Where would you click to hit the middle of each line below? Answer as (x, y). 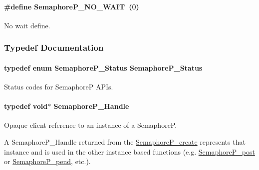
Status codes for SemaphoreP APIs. (59, 87)
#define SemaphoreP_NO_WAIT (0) (72, 6)
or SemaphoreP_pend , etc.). (47, 161)
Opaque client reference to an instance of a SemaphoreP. (91, 125)
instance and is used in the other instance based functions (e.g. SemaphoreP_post (129, 151)
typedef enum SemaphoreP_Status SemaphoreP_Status (103, 67)
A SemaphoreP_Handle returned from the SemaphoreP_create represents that (125, 142)
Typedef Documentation (54, 47)
